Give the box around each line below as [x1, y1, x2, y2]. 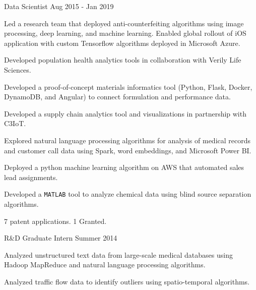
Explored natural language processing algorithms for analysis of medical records [4, 135, 251, 145]
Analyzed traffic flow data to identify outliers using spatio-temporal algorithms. [4, 276, 249, 286]
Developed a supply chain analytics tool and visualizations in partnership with [4, 108, 246, 119]
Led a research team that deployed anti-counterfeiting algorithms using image [4, 18, 244, 28]
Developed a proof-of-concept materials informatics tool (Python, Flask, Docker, [4, 81, 252, 92]
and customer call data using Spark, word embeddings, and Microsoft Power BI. [4, 145, 251, 155]
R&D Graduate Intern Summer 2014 [4, 233, 117, 243]
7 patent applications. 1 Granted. [4, 215, 107, 226]
